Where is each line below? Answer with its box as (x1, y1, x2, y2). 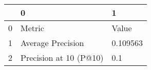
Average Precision (21, 37, 84, 49)
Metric (21, 22, 44, 34)
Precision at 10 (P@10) (21, 52, 104, 63)
